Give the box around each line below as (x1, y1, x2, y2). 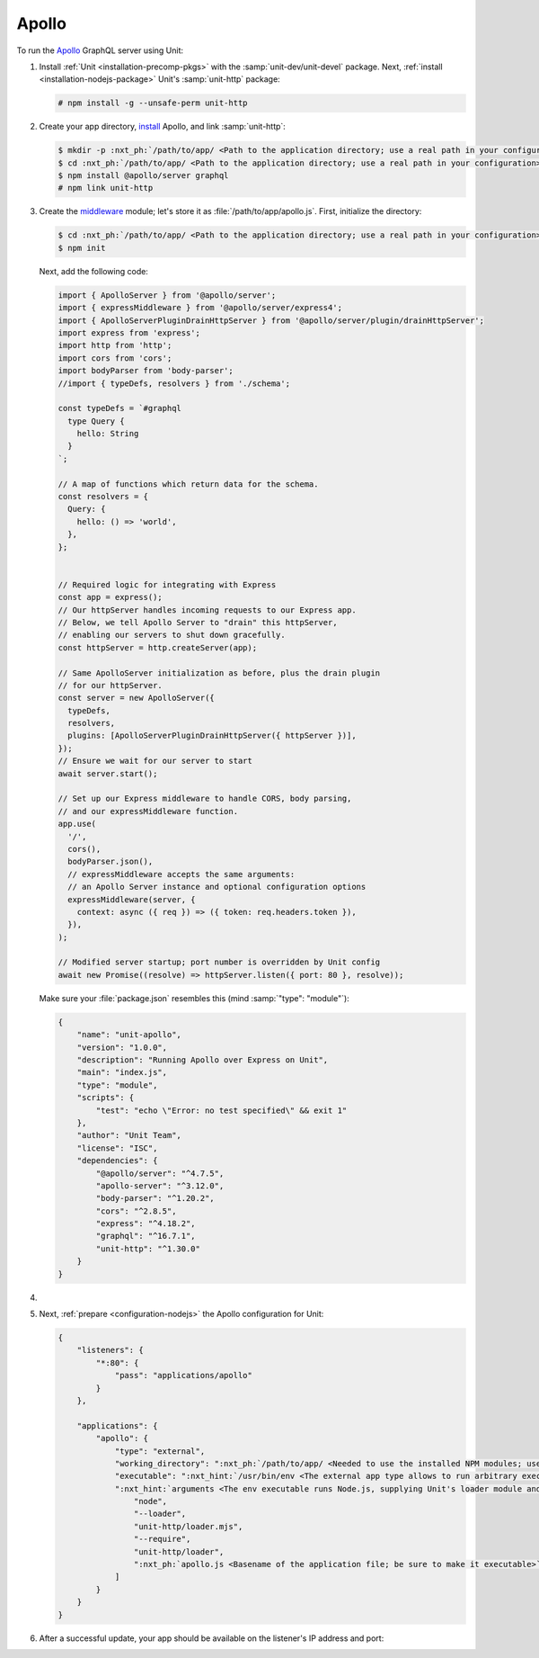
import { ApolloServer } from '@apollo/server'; (57, 290, 277, 300)
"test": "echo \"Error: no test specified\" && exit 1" (95, 1105, 348, 1116)
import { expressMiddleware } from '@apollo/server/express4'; (57, 302, 343, 313)
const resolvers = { (57, 491, 148, 502)
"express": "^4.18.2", (95, 1219, 197, 1229)
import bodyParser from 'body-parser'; (57, 365, 234, 376)
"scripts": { (76, 1093, 135, 1103)
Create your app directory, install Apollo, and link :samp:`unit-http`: (39, 121, 287, 132)
